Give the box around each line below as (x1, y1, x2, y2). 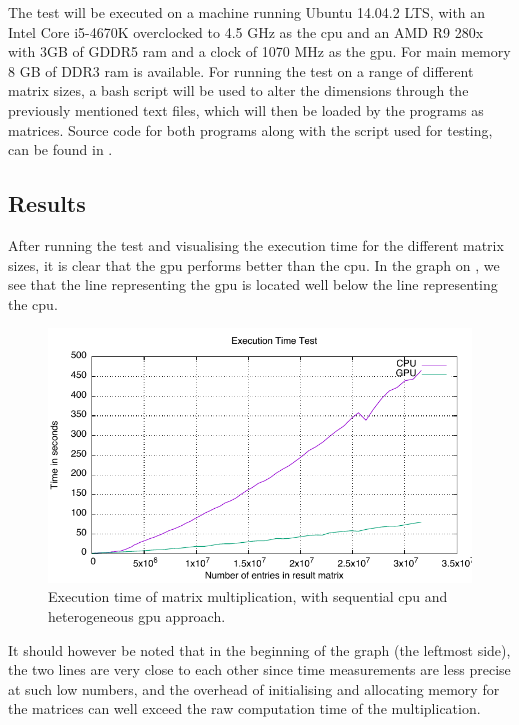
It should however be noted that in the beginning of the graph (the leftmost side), (8, 639, 511, 660)
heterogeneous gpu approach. (48, 605, 226, 626)
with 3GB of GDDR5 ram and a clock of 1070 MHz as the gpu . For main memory (8, 41, 511, 62)
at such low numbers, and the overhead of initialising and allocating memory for (8, 678, 500, 699)
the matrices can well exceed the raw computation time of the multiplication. (8, 698, 481, 719)
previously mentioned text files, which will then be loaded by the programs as (8, 99, 484, 120)
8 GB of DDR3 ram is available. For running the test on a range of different (8, 60, 474, 81)
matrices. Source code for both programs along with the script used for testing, (8, 119, 493, 140)
